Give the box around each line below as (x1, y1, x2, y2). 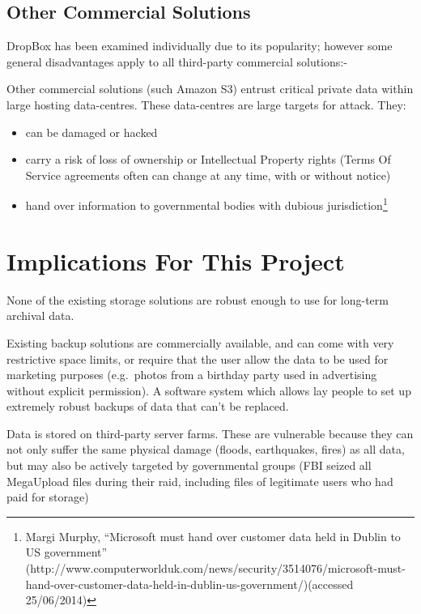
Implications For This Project (6, 244, 345, 277)
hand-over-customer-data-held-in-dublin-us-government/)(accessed (25, 575, 354, 592)
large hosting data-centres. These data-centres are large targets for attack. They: (6, 96, 406, 113)
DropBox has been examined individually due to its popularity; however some (6, 37, 393, 54)
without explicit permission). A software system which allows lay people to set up (6, 382, 411, 399)
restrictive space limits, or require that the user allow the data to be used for (6, 350, 389, 367)
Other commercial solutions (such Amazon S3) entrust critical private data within (6, 80, 414, 97)
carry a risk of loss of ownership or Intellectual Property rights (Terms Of (25, 151, 391, 168)
